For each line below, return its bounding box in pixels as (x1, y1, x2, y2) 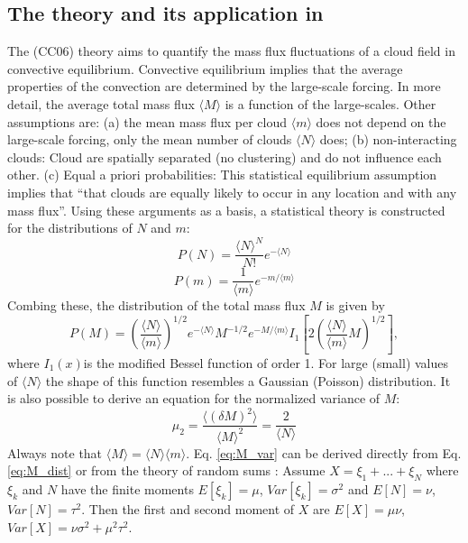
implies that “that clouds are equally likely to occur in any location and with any (7, 182, 457, 201)
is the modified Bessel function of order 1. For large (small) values (83, 353, 449, 372)
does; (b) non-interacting (319, 130, 457, 149)
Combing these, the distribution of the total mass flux (7, 296, 306, 315)
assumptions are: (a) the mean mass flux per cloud (7, 112, 288, 131)
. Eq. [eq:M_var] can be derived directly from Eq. (186, 443, 462, 462)
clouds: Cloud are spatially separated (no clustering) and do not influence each (7, 147, 442, 166)
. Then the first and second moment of (81, 500, 295, 519)
